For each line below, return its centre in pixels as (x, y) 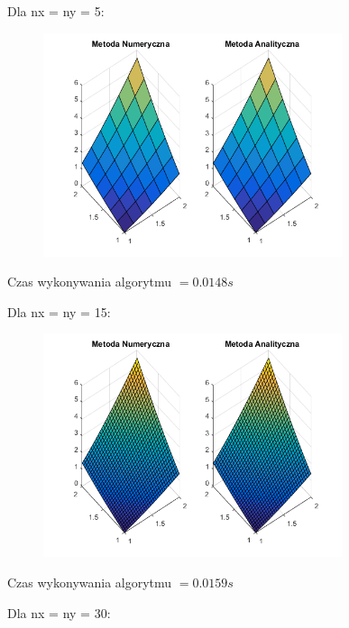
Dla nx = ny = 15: (59, 311)
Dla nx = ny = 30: (59, 612)
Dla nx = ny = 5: (56, 11)
